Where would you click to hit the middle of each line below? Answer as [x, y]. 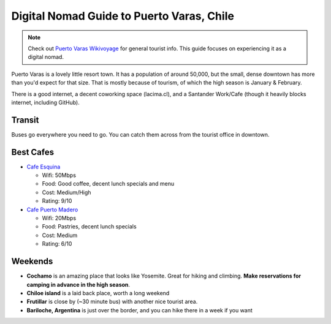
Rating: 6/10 [57, 244]
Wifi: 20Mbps [59, 218]
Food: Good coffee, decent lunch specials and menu [108, 184]
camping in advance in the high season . [78, 284]
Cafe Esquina [44, 167]
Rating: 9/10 [57, 201]
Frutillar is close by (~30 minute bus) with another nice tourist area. [112, 302]
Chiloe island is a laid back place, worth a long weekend [98, 293]
